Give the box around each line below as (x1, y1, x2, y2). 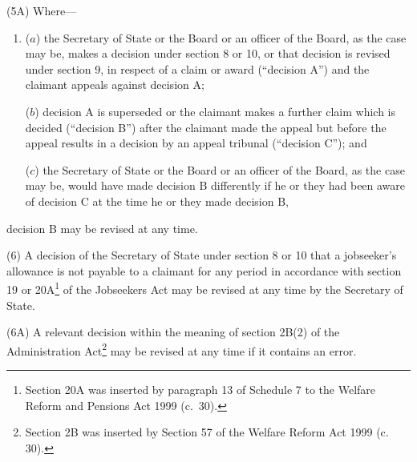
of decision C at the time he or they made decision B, (25, 192, 289, 209)
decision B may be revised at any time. (6, 219, 198, 236)
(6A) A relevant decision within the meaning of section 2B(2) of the (6, 323, 340, 340)
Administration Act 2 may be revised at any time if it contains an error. (6, 339, 357, 359)
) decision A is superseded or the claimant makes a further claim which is (34, 102, 395, 119)
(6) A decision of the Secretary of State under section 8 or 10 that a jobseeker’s (6, 247, 397, 263)
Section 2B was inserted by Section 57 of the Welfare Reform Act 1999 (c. (25, 424, 389, 440)
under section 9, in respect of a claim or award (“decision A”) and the (25, 60, 370, 77)
